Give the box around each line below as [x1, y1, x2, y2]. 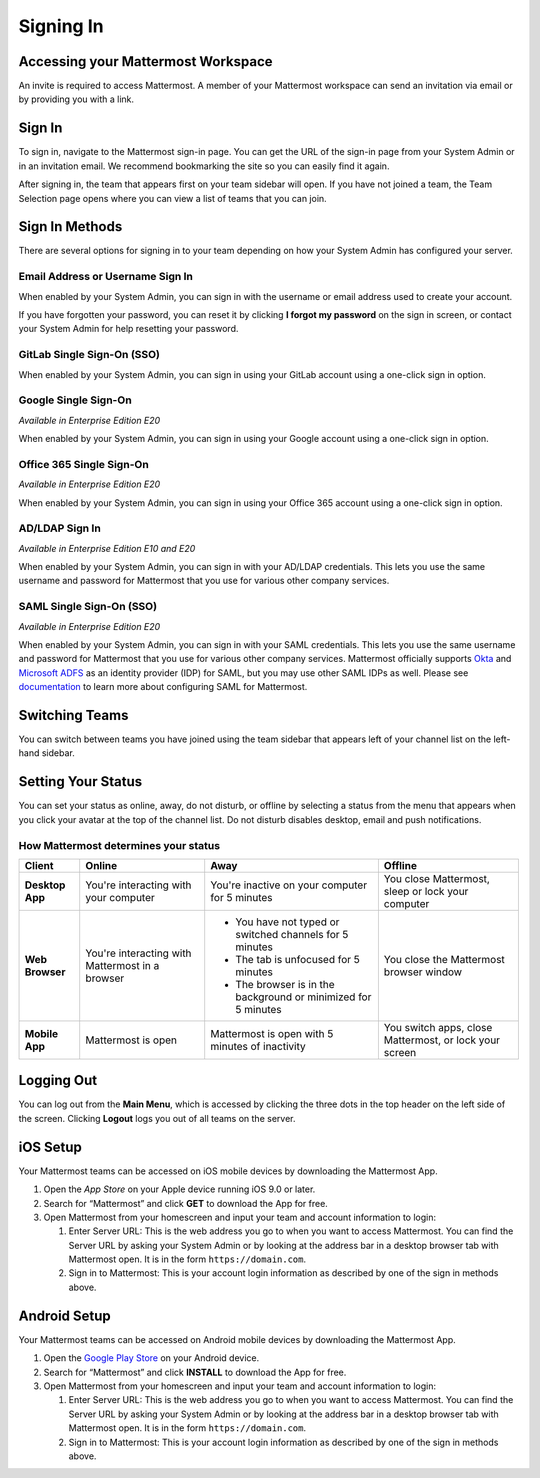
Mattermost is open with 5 [210, 1026, 334, 1040]
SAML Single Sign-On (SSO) [18, 600, 158, 614]
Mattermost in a [85, 958, 160, 972]
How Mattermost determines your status [18, 838, 220, 852]
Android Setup [18, 1307, 112, 1324]
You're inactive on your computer [210, 878, 368, 892]
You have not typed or [235, 915, 340, 929]
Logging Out [18, 1072, 98, 1089]
